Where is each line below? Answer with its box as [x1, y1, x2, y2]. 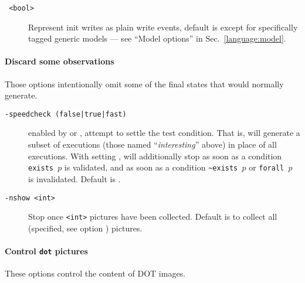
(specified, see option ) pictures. [28, 221, 143, 234]
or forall [249, 161, 284, 173]
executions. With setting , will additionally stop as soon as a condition [28, 149, 282, 162]
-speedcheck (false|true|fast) [5, 110, 127, 118]
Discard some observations [5, 55, 114, 67]
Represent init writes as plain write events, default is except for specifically [28, 21, 298, 33]
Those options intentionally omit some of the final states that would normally [5, 77, 284, 90]
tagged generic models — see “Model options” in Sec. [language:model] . [28, 32, 286, 45]
